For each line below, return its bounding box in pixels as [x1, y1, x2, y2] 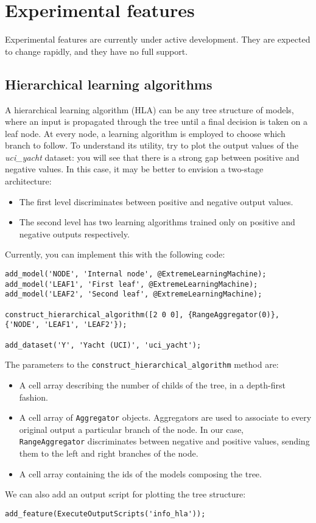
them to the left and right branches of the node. [19, 447, 198, 460]
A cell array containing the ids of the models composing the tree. [19, 467, 262, 480]
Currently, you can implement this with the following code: [5, 248, 225, 261]
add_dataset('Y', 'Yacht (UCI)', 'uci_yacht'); [5, 340, 202, 349]
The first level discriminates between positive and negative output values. [19, 195, 293, 208]
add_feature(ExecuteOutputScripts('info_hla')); [5, 509, 206, 518]
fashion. [19, 390, 48, 403]
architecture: [5, 175, 52, 188]
